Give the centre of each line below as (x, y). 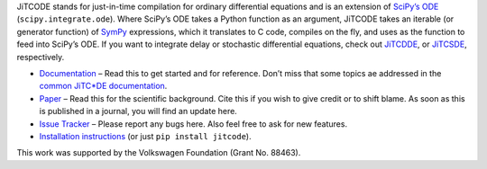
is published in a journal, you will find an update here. (138, 111)
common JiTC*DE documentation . (103, 86)
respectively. (41, 57)
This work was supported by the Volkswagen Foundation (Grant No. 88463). (159, 153)
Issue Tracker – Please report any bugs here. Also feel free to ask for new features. (193, 124)
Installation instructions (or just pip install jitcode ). (145, 136)
